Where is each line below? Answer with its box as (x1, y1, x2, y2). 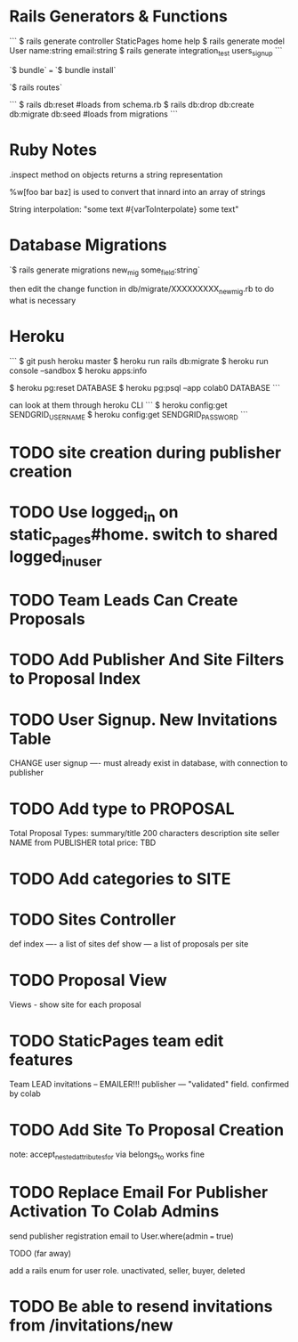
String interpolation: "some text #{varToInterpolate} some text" (9, 203, 239, 215)
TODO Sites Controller (9, 909, 176, 930)
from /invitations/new (9, 1315, 173, 1336)
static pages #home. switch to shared (9, 524, 278, 548)
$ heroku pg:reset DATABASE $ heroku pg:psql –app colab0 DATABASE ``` (9, 383, 280, 394)
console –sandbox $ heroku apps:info (9, 365, 148, 376)
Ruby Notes (9, 140, 98, 159)
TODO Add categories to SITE (9, 868, 231, 889)
